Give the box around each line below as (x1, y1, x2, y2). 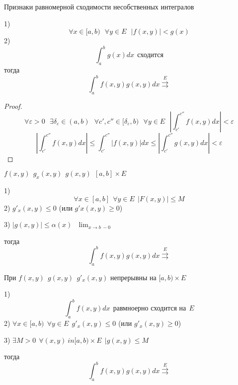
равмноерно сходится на (113, 305, 186, 312)
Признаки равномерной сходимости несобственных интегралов (4, 1, 194, 11)
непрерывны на (110, 272, 157, 282)
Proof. (4, 100, 22, 111)
